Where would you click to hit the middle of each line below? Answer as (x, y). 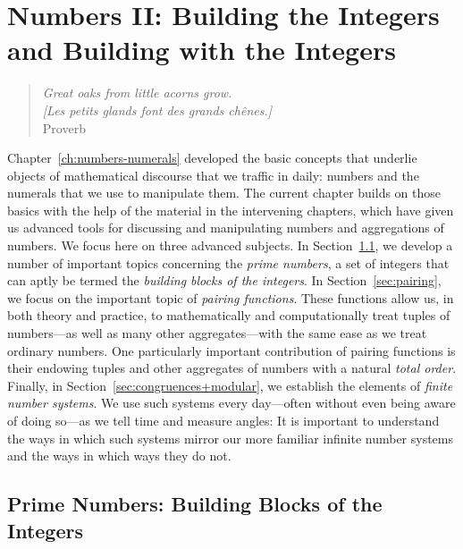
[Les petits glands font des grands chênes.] (157, 110)
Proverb (64, 127)
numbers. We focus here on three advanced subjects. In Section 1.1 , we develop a (230, 245)
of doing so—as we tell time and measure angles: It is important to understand (223, 420)
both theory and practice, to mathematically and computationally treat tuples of (229, 315)
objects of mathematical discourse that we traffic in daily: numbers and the (213, 175)
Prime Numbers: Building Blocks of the (195, 504)
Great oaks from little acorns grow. (137, 93)
